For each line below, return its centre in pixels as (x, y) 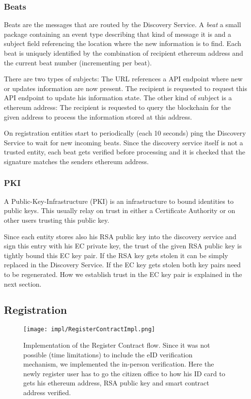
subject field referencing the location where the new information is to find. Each (123, 43)
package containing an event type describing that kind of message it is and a (118, 34)
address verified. (47, 392)
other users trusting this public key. (57, 220)
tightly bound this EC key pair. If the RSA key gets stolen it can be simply (116, 255)
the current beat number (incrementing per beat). (78, 62)
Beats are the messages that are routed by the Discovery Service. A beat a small (123, 24)
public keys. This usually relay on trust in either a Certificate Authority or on (120, 210)
